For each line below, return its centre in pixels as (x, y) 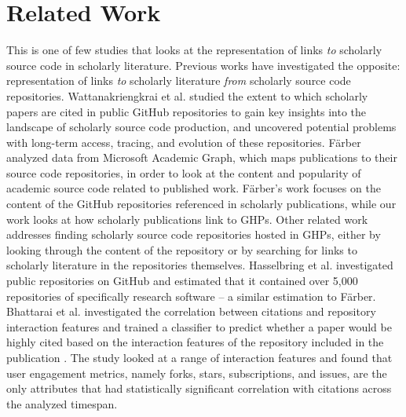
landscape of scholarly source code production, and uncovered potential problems (201, 127)
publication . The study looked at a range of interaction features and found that (199, 357)
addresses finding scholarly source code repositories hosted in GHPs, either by (194, 234)
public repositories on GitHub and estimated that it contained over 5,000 (182, 281)
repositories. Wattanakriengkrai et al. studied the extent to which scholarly (187, 95)
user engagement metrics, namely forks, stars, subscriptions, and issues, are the (197, 373)
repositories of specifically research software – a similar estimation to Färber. (191, 296)
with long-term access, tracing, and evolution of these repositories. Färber (184, 142)
